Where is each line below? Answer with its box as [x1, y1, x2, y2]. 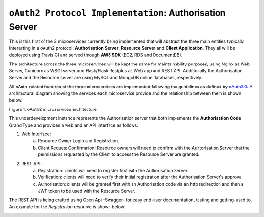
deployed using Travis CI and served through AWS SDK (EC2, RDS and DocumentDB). [9, 52, 183, 58]
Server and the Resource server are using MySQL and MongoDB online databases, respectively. [9, 75, 203, 81]
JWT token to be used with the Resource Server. [38, 188, 135, 194]
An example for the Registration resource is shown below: [9, 203, 126, 210]
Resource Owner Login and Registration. [38, 138, 119, 144]
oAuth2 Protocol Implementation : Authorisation [9, 7, 226, 18]
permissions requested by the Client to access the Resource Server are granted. [38, 152, 200, 157]
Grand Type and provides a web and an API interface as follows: [9, 122, 139, 128]
